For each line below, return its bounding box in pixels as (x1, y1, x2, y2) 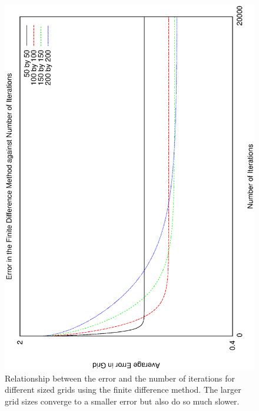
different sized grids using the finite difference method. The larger (5, 383, 241, 396)
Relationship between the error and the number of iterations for (5, 372, 235, 384)
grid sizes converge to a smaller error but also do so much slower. (5, 395, 240, 407)
